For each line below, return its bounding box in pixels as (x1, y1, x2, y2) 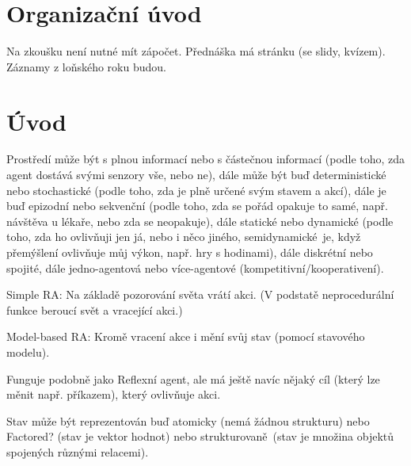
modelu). (6, 343, 50, 360)
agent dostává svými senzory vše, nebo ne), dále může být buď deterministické (6, 166, 386, 183)
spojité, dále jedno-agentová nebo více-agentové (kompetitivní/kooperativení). (6, 259, 384, 276)
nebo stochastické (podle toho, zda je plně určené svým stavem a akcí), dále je (6, 181, 386, 198)
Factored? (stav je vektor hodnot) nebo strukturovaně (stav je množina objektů (6, 428, 394, 445)
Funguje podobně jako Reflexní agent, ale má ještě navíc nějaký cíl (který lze (6, 370, 380, 387)
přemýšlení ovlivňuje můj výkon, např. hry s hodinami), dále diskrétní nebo (6, 244, 373, 260)
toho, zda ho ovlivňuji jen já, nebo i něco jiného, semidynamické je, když (6, 228, 361, 245)
